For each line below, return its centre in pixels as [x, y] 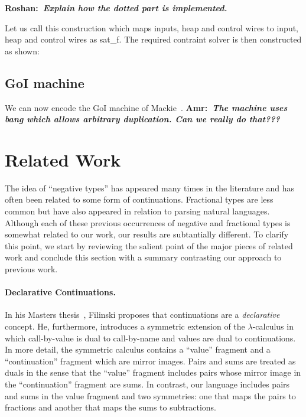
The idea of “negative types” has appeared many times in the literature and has [150, 188]
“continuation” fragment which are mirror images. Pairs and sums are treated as [150, 361]
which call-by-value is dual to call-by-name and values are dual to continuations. [150, 338]
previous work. [31, 269]
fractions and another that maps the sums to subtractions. [110, 407]
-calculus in [273, 326]
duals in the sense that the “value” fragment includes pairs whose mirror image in [153, 372]
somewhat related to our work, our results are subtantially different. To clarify [147, 234]
